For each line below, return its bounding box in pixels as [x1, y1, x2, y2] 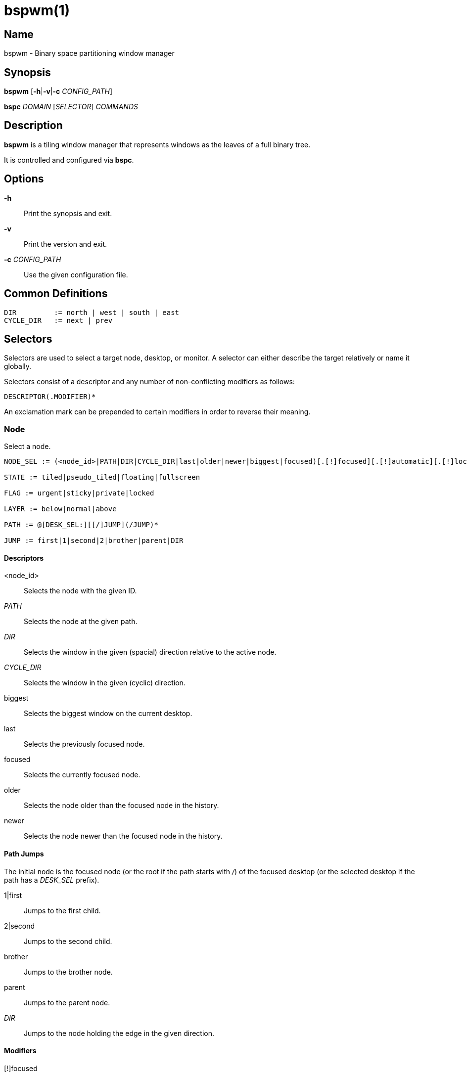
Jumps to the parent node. [24, 998, 110, 1007]
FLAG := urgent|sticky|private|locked [4, 489, 154, 497]
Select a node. [4, 442, 51, 451]
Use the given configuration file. [24, 270, 128, 279]
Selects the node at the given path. [24, 617, 138, 626]
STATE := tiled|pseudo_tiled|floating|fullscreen [4, 473, 200, 482]
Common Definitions [4, 287, 108, 300]
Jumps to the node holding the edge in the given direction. [24, 1029, 215, 1037]
